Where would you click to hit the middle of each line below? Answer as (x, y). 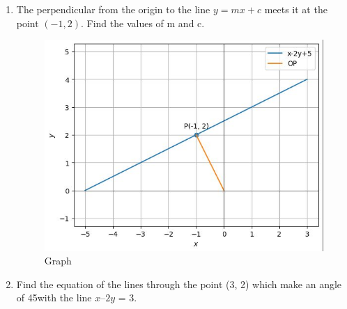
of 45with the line (54, 298)
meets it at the (296, 9)
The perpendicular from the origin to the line (113, 9)
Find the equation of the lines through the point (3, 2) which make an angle (179, 284)
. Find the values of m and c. (142, 23)
